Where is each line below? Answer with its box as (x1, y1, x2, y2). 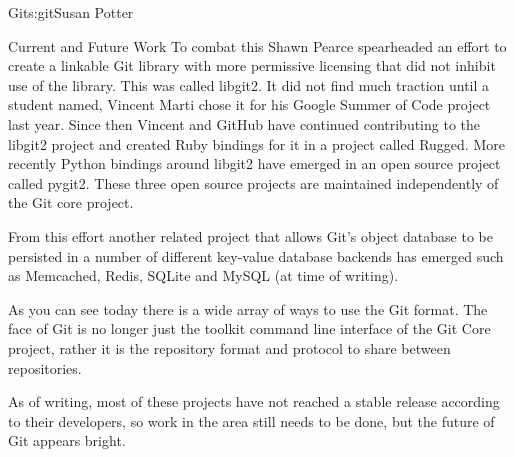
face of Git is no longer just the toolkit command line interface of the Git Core (8, 318, 491, 339)
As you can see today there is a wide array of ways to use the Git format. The (8, 298, 488, 319)
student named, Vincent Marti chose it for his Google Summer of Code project (8, 94, 491, 115)
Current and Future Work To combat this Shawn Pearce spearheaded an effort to (8, 35, 507, 56)
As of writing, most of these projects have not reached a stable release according (8, 391, 500, 412)
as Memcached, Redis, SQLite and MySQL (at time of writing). (8, 265, 399, 286)
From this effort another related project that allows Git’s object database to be (8, 225, 493, 246)
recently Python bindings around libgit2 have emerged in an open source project (8, 153, 501, 174)
